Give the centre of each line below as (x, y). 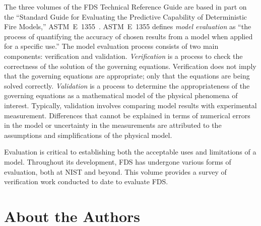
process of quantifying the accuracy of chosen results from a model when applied (128, 36)
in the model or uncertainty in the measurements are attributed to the (113, 125)
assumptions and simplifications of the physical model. (88, 135)
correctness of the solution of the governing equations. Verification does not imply (130, 66)
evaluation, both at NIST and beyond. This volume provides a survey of (115, 171)
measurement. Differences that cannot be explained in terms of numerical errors (127, 115)
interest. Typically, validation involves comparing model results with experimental (130, 105)
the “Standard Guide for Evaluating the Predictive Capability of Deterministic (126, 16)
